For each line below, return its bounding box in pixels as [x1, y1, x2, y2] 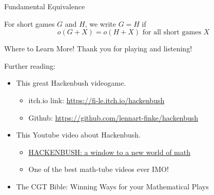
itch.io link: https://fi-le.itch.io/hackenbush [28, 94, 165, 105]
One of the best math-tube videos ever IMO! [28, 164, 169, 174]
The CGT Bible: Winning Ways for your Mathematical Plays [16, 181, 209, 191]
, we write [85, 18, 116, 29]
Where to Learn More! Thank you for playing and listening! [4, 43, 192, 54]
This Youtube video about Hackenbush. [16, 129, 141, 140]
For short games [4, 18, 55, 29]
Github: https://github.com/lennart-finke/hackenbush [28, 112, 199, 123]
